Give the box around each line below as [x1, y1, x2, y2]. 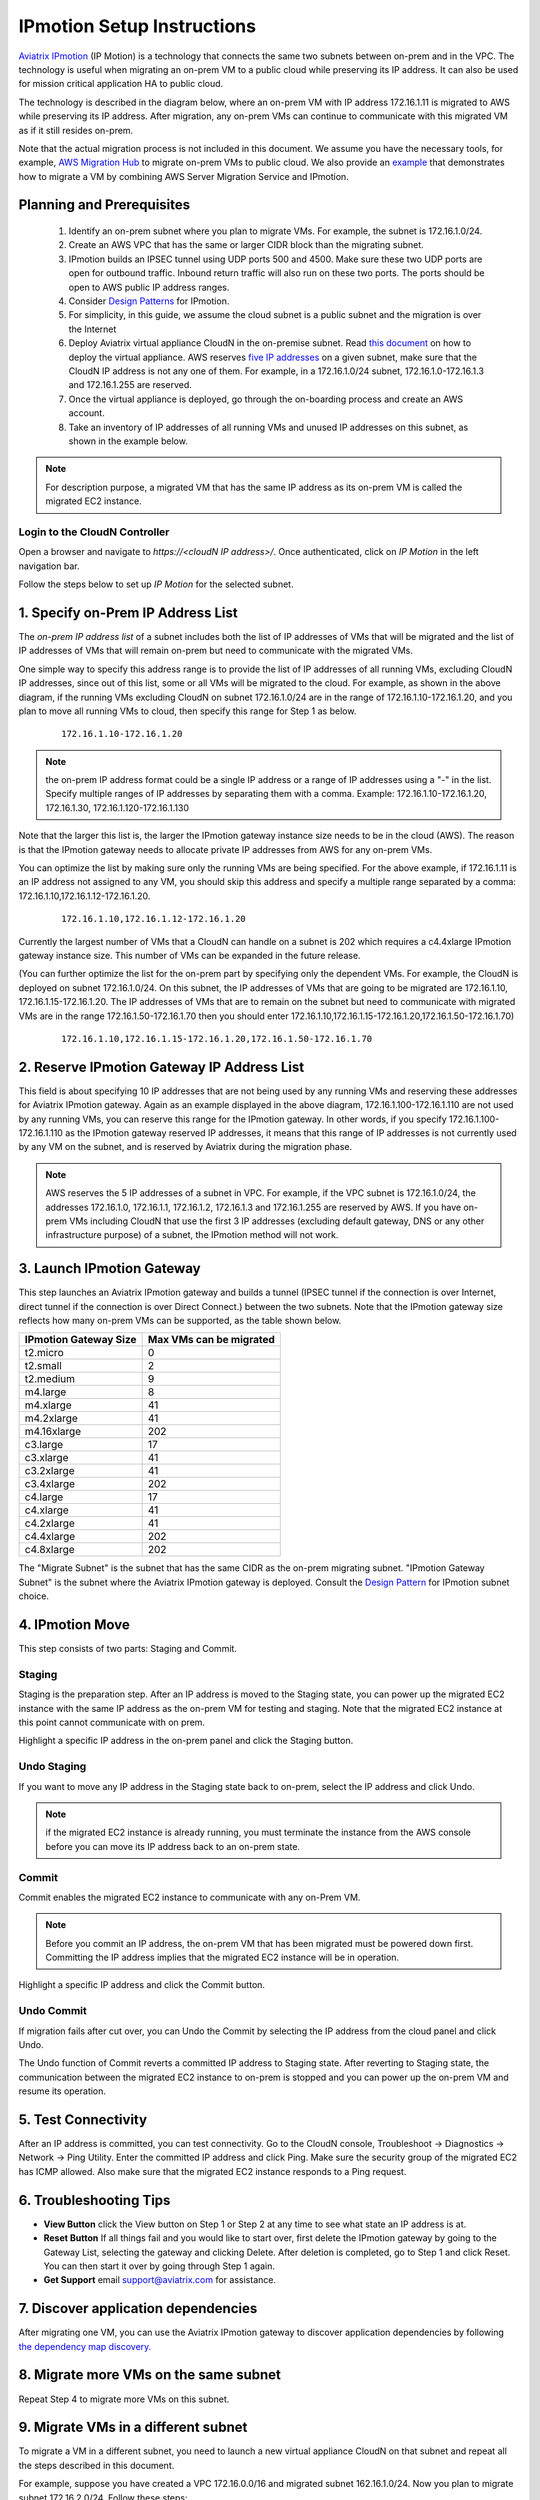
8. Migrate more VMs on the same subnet [18, 2366, 282, 2384]
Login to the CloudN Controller [18, 525, 170, 539]
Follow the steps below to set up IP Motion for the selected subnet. [18, 578, 294, 590]
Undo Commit [18, 2004, 87, 2018]
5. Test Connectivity [18, 2111, 148, 2128]
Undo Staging [18, 1760, 87, 1774]
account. [68, 407, 105, 419]
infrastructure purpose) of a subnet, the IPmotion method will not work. [45, 1229, 339, 1241]
